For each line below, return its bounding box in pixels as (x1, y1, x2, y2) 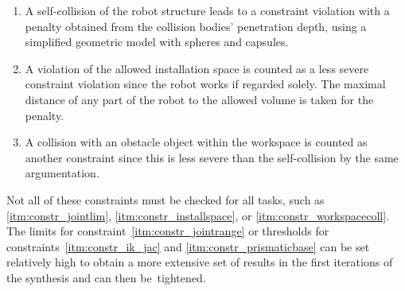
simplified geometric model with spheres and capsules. (25, 33, 289, 50)
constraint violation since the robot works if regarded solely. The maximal (25, 76, 386, 92)
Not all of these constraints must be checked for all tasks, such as (6, 191, 325, 208)
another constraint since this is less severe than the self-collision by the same (25, 149, 399, 165)
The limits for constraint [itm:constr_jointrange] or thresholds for (6, 223, 329, 239)
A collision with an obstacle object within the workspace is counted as (25, 134, 368, 150)
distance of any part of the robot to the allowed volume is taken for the (25, 91, 374, 107)
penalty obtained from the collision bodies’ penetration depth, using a (25, 17, 367, 34)
